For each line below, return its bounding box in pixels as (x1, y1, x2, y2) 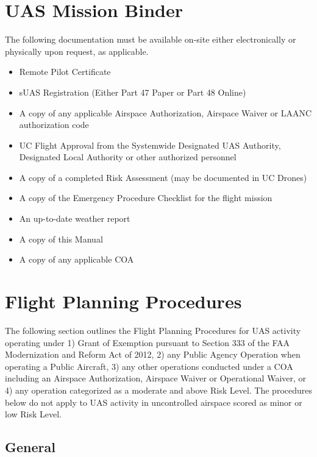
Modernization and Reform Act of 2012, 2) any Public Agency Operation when (5, 348, 301, 361)
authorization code (19, 118, 89, 131)
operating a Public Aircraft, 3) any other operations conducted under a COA (5, 360, 293, 372)
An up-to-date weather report (19, 212, 130, 225)
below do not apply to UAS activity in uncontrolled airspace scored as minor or (5, 395, 302, 408)
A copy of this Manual (19, 232, 103, 245)
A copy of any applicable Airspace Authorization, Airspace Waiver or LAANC (19, 106, 312, 119)
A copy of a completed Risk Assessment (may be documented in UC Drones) (19, 171, 307, 183)
